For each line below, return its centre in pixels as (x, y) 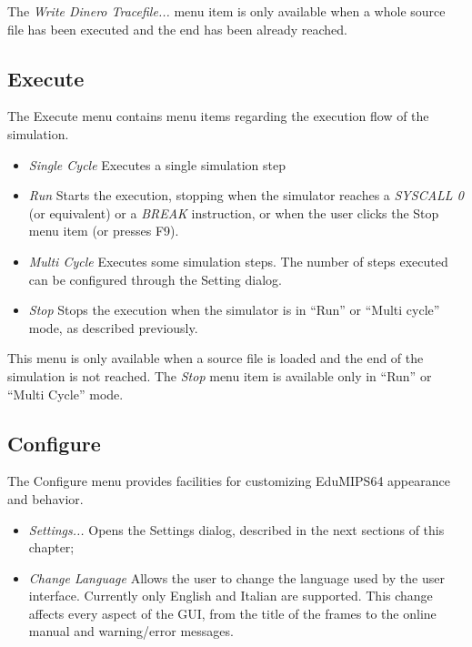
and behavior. (45, 498)
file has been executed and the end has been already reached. (177, 29)
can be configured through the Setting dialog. (155, 279)
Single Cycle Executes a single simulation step (157, 164)
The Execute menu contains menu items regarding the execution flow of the (218, 116)
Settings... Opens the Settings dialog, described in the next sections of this (236, 529)
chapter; (51, 547)
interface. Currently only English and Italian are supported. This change (231, 596)
